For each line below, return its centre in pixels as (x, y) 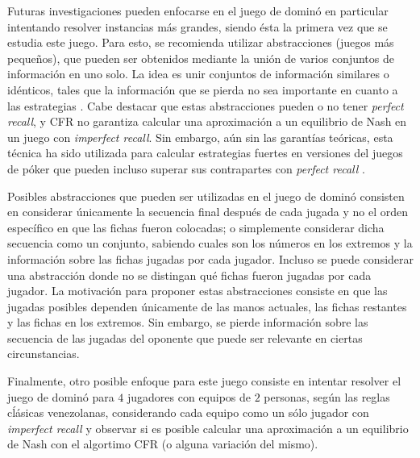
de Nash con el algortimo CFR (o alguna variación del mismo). (163, 444)
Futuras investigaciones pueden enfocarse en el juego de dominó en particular (198, 10)
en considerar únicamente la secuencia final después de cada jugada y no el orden (208, 212)
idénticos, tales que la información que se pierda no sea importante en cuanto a (203, 89)
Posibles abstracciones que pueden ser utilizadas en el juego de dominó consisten (206, 196)
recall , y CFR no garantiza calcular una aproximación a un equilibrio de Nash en (207, 121)
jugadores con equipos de (189, 396)
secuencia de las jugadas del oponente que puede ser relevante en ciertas (185, 337)
